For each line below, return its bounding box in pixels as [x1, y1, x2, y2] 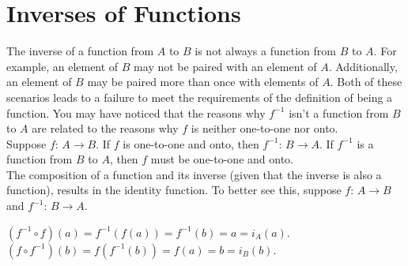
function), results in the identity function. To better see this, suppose [6, 182, 342, 198]
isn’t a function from [289, 104, 389, 121]
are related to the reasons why [32, 120, 179, 137]
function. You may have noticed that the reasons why [6, 104, 266, 121]
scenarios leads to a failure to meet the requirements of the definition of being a [6, 88, 393, 105]
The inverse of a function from [6, 43, 154, 59]
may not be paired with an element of [134, 58, 317, 74]
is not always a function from [195, 43, 336, 59]
